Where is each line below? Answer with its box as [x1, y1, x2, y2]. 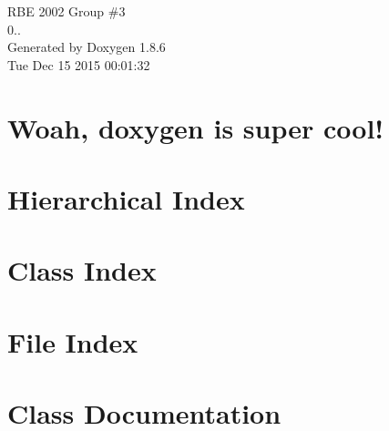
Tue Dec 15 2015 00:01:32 [7, 55, 150, 74]
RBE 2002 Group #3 [7, 2, 126, 20]
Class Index [7, 251, 157, 289]
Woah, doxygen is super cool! [7, 108, 384, 146]
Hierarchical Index [7, 180, 245, 217]
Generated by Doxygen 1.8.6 [7, 37, 166, 56]
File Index [7, 323, 138, 360]
